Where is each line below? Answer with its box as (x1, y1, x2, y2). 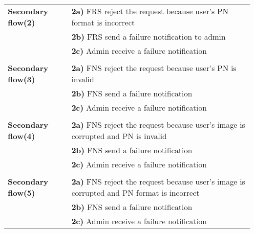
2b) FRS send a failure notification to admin (71, 31, 226, 42)
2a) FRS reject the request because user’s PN (71, 5, 229, 17)
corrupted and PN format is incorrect (71, 187, 200, 198)
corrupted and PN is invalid (71, 130, 167, 141)
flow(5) (8, 187, 35, 198)
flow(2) (8, 17, 35, 28)
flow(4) (8, 130, 35, 141)
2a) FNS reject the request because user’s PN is (71, 62, 236, 73)
